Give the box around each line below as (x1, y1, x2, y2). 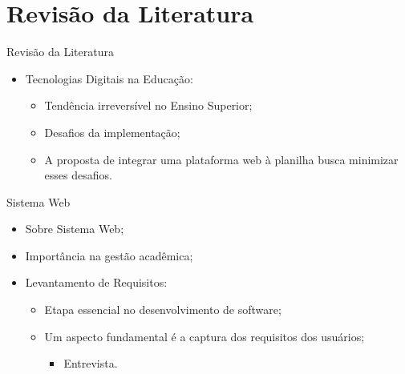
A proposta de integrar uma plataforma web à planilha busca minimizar (44, 151, 399, 167)
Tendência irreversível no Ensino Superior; (44, 97, 253, 114)
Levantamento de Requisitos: (25, 274, 168, 291)
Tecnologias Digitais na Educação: (25, 70, 193, 86)
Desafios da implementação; (44, 123, 180, 140)
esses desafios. (44, 167, 112, 183)
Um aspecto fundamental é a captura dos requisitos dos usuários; (44, 328, 365, 344)
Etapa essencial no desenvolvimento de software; (44, 301, 281, 318)
